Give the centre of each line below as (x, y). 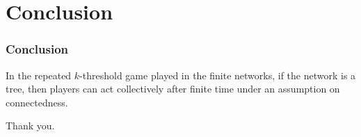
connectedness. (37, 102)
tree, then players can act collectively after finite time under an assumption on (173, 89)
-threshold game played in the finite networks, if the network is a (218, 75)
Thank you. (30, 126)
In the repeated (39, 75)
